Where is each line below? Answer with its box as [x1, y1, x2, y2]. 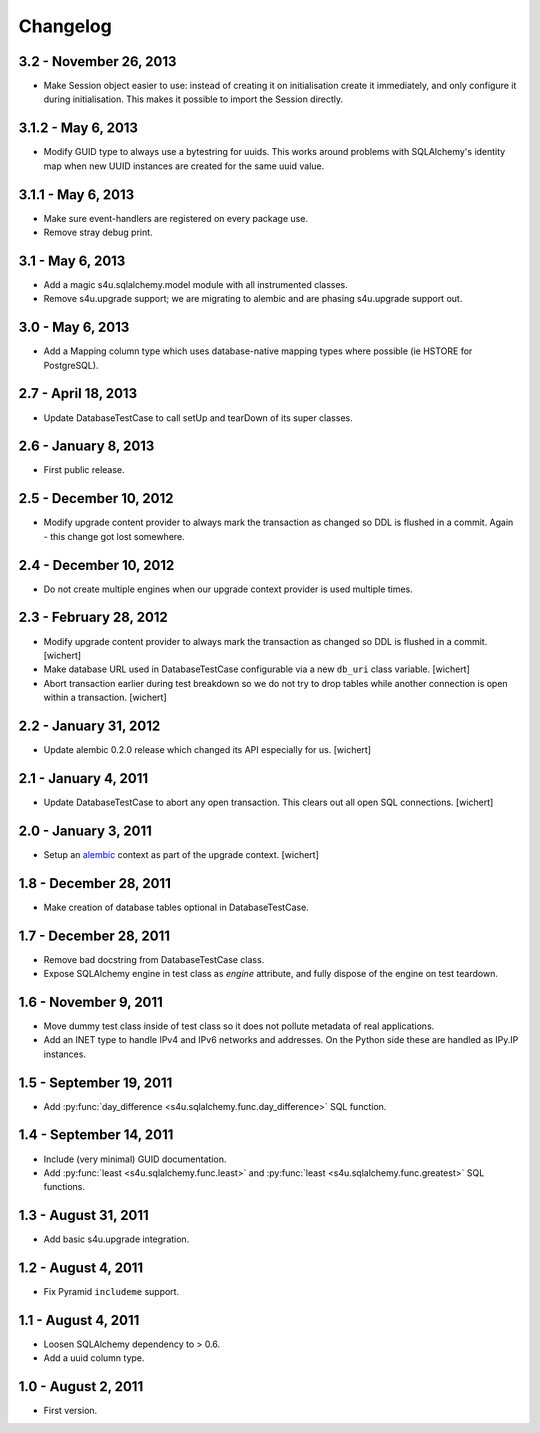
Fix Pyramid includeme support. [43, 1286, 180, 1298]
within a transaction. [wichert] [43, 691, 167, 704]
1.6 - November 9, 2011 [18, 993, 164, 1010]
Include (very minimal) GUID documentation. [43, 1153, 227, 1165]
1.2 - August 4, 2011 [18, 1260, 144, 1277]
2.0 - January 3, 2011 [18, 822, 152, 839]
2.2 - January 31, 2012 [18, 717, 161, 734]
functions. [43, 1181, 85, 1193]
